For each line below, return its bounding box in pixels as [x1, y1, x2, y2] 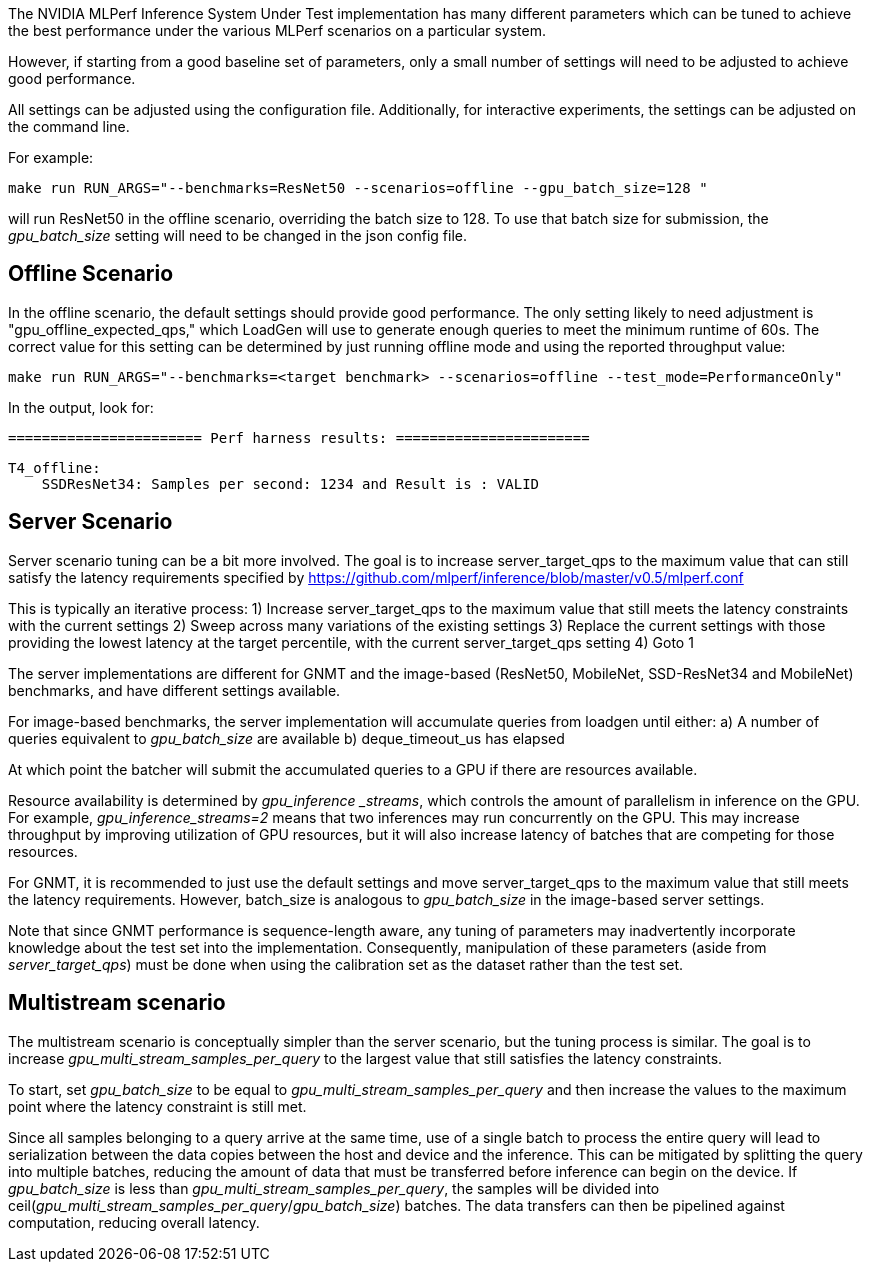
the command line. [8, 118, 130, 135]
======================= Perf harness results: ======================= [8, 429, 590, 446]
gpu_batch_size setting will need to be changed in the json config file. [8, 227, 467, 244]
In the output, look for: [8, 398, 154, 416]
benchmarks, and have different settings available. [8, 681, 341, 699]
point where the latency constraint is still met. [8, 1097, 307, 1115]
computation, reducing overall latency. [8, 1213, 260, 1231]
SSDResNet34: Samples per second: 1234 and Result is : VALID [41, 475, 540, 492]
